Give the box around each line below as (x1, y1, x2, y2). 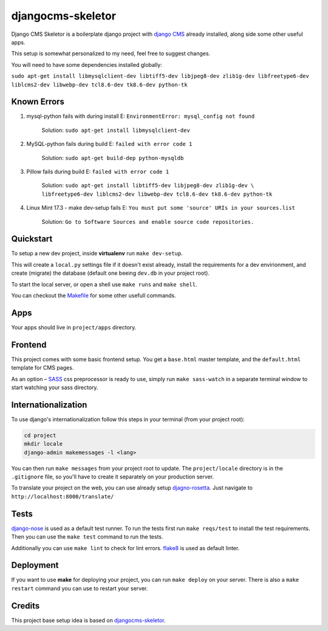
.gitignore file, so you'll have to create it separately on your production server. (11, 473, 214, 480)
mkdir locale (24, 441, 63, 447)
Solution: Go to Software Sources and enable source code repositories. (41, 218, 255, 225)
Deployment (11, 560, 59, 571)
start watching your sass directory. (11, 384, 98, 391)
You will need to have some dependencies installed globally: (11, 61, 162, 68)
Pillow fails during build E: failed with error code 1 (26, 168, 169, 175)
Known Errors (11, 97, 65, 107)
